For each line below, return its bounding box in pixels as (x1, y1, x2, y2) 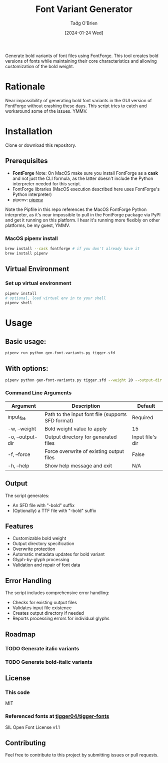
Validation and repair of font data (12, 562, 80, 568)
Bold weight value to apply (44, 425, 107, 432)
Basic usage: (5, 337, 46, 346)
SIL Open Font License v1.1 (5, 724, 60, 730)
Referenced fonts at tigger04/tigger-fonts (5, 713, 109, 720)
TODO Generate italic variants (5, 645, 79, 652)
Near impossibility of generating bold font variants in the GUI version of (5, 97, 152, 103)
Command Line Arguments (5, 389, 72, 396)
